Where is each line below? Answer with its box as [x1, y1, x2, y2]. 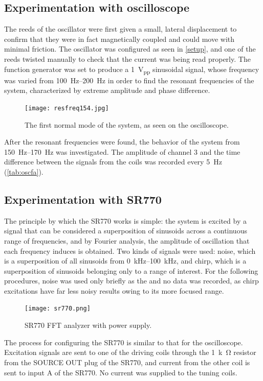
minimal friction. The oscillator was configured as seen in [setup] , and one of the [4, 43, 256, 54]
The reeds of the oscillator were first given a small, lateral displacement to [4, 23, 237, 34]
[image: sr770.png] [25, 305, 91, 313]
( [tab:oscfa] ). [4, 166, 43, 177]
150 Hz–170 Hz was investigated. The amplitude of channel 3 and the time [4, 146, 240, 157]
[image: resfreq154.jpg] [25, 104, 109, 112]
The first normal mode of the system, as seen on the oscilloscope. [25, 119, 229, 130]
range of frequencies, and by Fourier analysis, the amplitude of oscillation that [4, 235, 250, 246]
